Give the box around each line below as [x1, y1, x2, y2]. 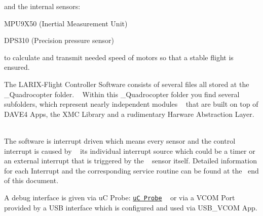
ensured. [4, 62, 30, 72]
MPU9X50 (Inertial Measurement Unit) [4, 18, 128, 28]
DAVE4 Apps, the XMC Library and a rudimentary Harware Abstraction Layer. [4, 108, 254, 119]
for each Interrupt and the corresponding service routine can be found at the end [4, 165, 259, 176]
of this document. [4, 175, 59, 186]
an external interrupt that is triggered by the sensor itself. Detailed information [4, 155, 257, 166]
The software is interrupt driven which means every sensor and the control [4, 135, 236, 146]
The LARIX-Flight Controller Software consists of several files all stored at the [4, 78, 249, 89]
